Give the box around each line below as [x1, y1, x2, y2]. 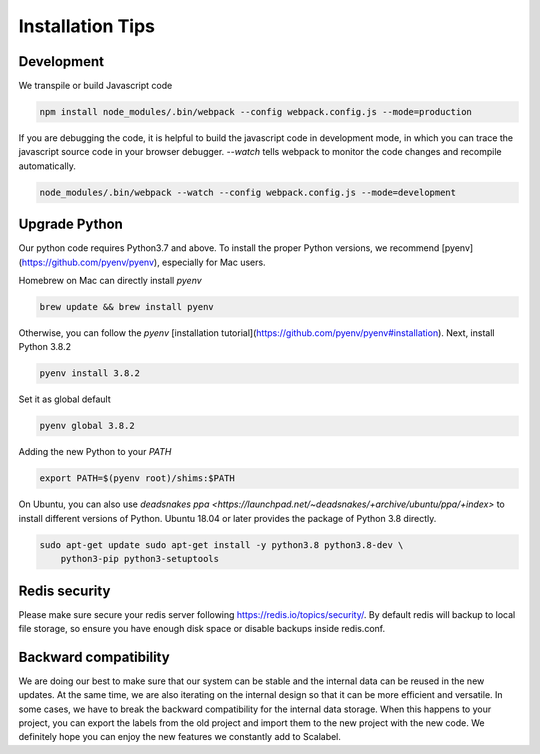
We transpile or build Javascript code [18, 80, 173, 92]
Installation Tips [18, 15, 155, 37]
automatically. [18, 160, 77, 172]
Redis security [18, 582, 111, 599]
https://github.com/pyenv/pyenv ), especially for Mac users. [21, 256, 266, 268]
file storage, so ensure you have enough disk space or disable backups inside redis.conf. [18, 623, 385, 634]
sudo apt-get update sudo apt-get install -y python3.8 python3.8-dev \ [39, 539, 404, 550]
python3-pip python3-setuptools [60, 553, 220, 565]
